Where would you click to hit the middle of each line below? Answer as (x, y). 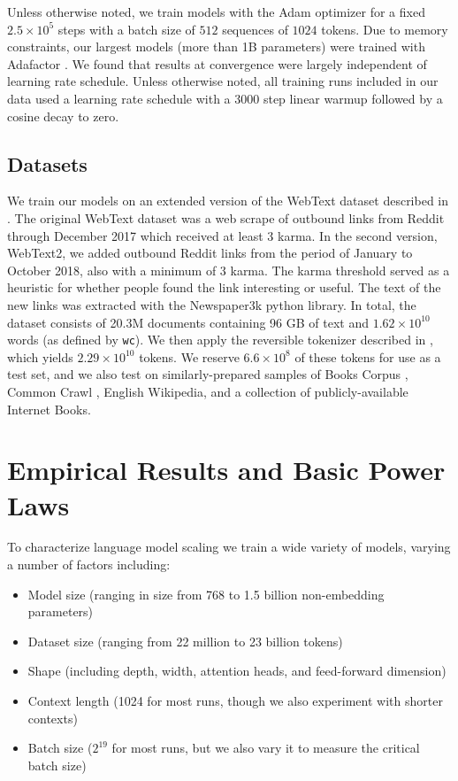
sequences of (255, 29)
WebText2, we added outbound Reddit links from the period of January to (210, 253)
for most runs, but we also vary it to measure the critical (266, 748)
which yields (40, 356)
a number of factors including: (89, 564)
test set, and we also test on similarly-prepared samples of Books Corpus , (208, 374)
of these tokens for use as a (368, 356)
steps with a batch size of (126, 29)
